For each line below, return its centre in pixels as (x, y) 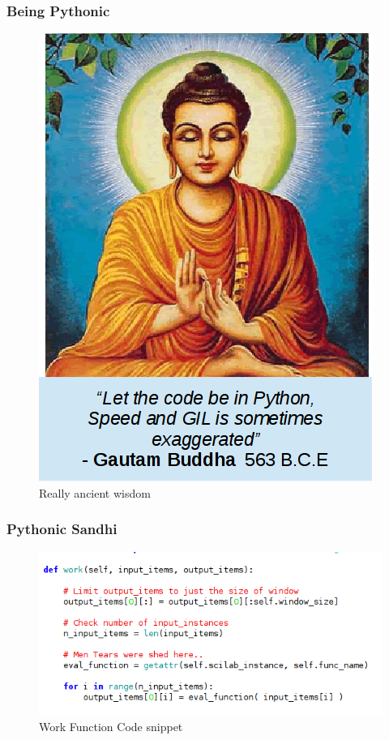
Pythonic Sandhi (62, 529)
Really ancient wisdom (95, 492)
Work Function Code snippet (111, 726)
